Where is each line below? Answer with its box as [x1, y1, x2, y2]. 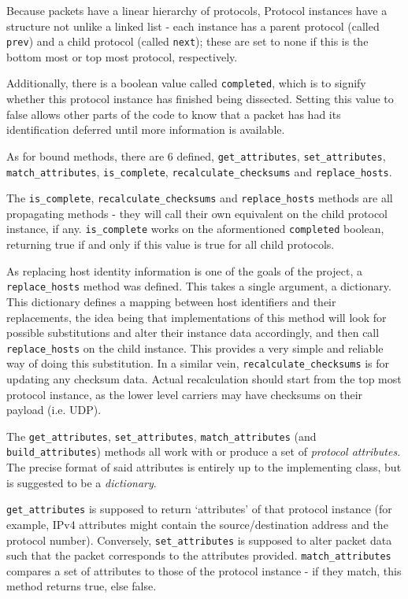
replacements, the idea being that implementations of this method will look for [6, 309, 387, 325]
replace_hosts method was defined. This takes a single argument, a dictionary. [6, 278, 391, 294]
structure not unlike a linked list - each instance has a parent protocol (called [6, 17, 380, 34]
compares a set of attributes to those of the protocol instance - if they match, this [6, 562, 402, 579]
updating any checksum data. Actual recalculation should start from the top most [6, 371, 402, 387]
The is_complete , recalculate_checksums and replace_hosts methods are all [6, 190, 393, 206]
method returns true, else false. [6, 578, 157, 594]
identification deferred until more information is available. [6, 121, 285, 138]
